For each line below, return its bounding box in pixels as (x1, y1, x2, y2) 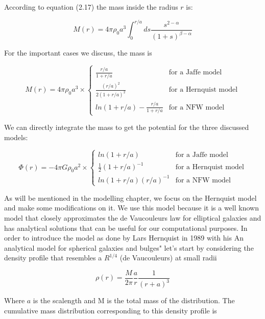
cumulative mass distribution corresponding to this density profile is (4, 305, 217, 315)
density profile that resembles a (4, 252, 102, 263)
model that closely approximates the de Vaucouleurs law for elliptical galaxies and (4, 212, 261, 223)
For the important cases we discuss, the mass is (4, 47, 152, 58)
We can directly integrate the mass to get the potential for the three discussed (4, 122, 249, 132)
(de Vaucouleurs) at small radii (119, 252, 217, 263)
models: (4, 131, 28, 142)
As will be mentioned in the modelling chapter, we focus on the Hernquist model (4, 192, 257, 203)
